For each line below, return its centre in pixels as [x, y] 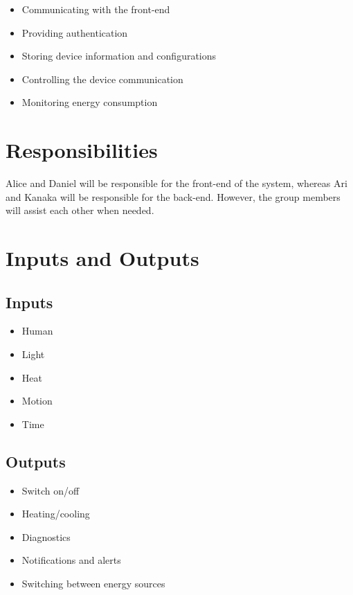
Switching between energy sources [93, 583]
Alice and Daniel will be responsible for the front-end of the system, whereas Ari [176, 183]
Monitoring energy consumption [90, 102]
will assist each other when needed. [80, 210]
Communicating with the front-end [96, 9]
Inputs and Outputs [102, 258]
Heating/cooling [56, 514]
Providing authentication [75, 32]
